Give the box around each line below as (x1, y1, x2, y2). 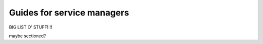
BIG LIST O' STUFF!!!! (9, 24, 52, 30)
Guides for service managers (9, 7, 129, 18)
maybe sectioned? (9, 33, 46, 39)
